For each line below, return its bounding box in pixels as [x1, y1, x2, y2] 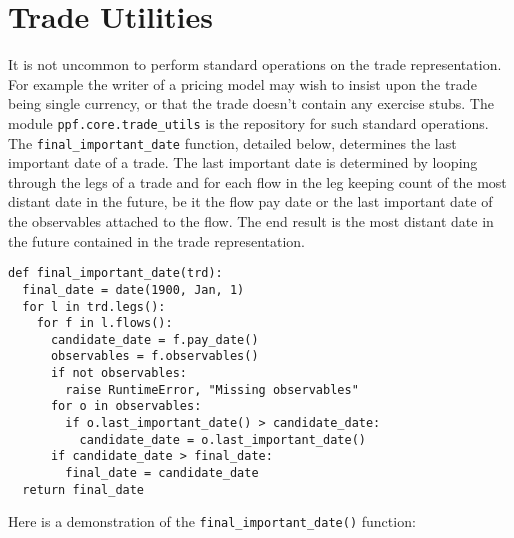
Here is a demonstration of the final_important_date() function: [8, 511, 416, 532]
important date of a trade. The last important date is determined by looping [8, 152, 478, 173]
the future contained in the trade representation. [8, 230, 305, 251]
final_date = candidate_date [65, 466, 259, 481]
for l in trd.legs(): [22, 299, 166, 314]
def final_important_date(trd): [8, 266, 223, 281]
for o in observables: [50, 399, 202, 414]
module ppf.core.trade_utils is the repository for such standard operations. [8, 112, 489, 133]
